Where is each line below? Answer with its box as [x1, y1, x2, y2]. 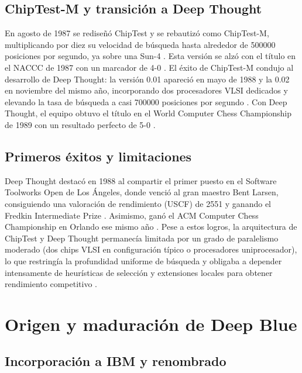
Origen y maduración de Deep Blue [5, 312, 297, 336]
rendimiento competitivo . [5, 278, 97, 290]
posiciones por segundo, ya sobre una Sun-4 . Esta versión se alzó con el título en [5, 50, 296, 62]
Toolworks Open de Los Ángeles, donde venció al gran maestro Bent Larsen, [5, 186, 279, 198]
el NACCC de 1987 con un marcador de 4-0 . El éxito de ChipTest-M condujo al [5, 61, 294, 73]
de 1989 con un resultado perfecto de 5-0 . [5, 118, 156, 130]
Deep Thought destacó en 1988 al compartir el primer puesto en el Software [5, 174, 277, 186]
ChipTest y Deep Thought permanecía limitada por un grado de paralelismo [5, 232, 279, 244]
